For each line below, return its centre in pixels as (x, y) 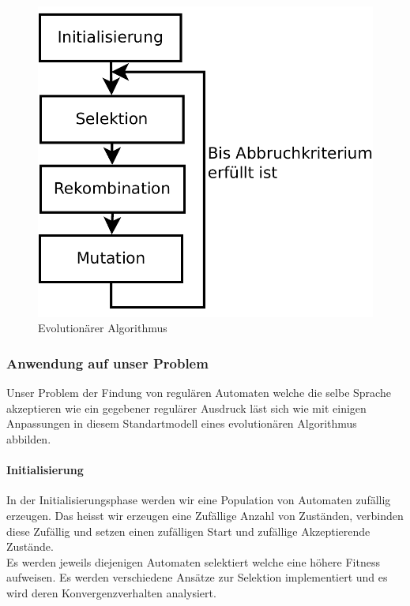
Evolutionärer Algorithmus (103, 328)
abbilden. (29, 438)
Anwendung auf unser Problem (107, 363)
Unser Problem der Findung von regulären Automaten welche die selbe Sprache (199, 393)
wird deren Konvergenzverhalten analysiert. (111, 592)
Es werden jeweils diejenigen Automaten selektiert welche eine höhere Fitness (193, 561)
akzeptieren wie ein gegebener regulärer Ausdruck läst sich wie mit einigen (186, 408)
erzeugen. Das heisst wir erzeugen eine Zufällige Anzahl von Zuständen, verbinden (205, 515)
